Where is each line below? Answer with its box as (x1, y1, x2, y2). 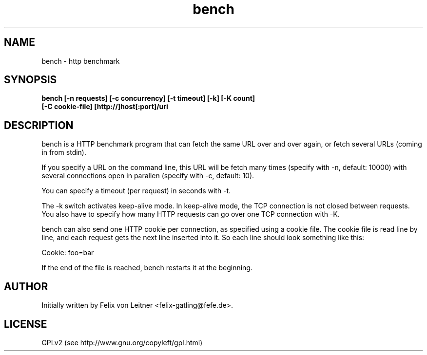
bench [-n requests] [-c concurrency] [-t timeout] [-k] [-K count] (41, 94, 255, 103)
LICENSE (4, 318, 47, 330)
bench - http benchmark (41, 56, 120, 65)
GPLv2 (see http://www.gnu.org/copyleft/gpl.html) (41, 338, 203, 347)
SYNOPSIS (4, 74, 57, 86)
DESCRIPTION (4, 119, 74, 131)
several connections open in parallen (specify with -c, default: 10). (41, 171, 254, 180)
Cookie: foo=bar (41, 248, 94, 257)
